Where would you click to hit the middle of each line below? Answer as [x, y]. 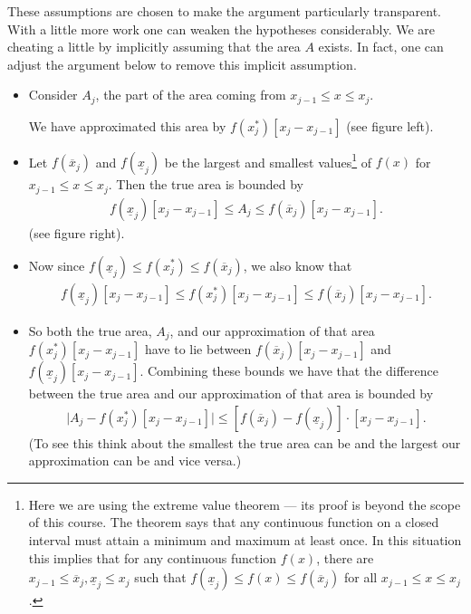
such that [160, 577]
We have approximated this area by [127, 125]
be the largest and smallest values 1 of [268, 160]
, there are [345, 557]
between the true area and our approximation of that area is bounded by [231, 393]
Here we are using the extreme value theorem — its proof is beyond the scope [245, 504]
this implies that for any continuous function [153, 557]
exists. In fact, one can [381, 47]
